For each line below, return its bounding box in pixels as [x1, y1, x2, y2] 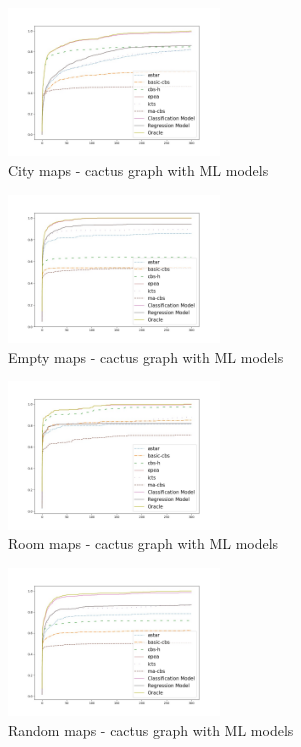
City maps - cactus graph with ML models [8, 159, 269, 180]
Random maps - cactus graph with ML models [8, 719, 294, 740]
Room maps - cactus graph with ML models [8, 533, 279, 554]
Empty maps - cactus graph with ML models [8, 346, 284, 367]
